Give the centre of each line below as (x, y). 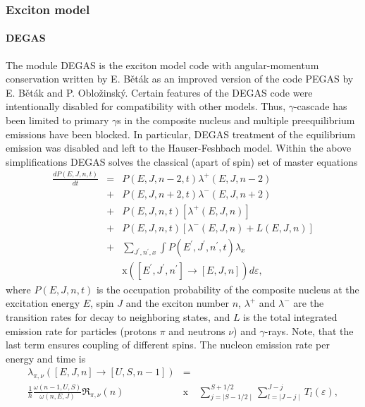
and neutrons (197, 330)
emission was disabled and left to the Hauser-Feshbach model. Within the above (179, 148)
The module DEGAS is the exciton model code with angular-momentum (162, 65)
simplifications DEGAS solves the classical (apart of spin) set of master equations (182, 161)
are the (309, 303)
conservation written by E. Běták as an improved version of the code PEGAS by (180, 79)
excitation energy (43, 303)
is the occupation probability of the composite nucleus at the (228, 289)
